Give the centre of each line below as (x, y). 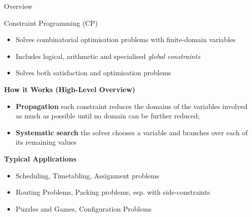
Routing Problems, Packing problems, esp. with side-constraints (113, 192)
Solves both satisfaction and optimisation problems (93, 73)
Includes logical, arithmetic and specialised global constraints (108, 56)
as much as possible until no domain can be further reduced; (108, 116)
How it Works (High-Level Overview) (70, 89)
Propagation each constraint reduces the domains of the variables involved (131, 106)
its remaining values (46, 142)
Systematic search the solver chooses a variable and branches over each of (132, 132)
